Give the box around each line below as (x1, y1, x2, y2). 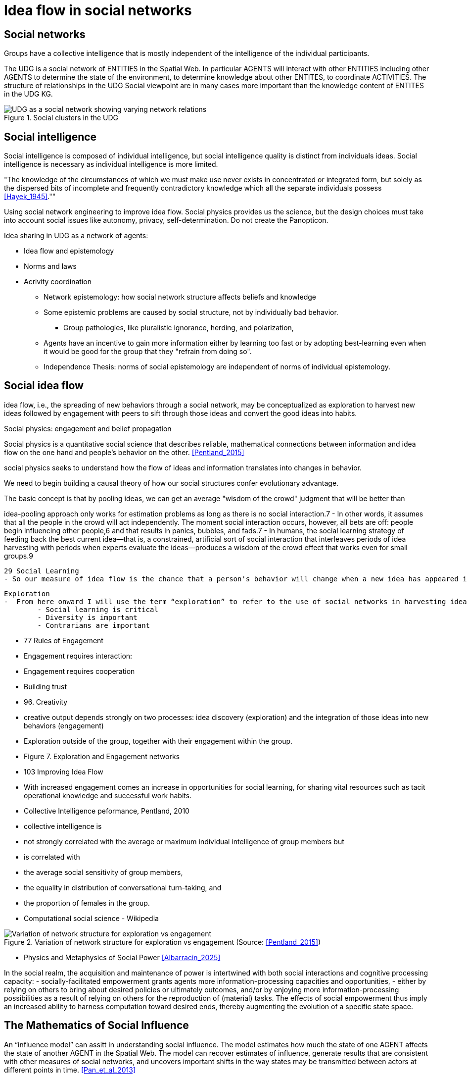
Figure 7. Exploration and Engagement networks (24, 752, 180, 761)
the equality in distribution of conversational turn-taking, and (24, 883, 222, 892)
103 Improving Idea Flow (24, 767, 103, 776)
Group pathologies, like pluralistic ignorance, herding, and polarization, (63, 323, 294, 332)
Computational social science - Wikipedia (24, 914, 159, 923)
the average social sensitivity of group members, (24, 868, 183, 876)
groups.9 (4, 551, 33, 560)
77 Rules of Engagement (24, 636, 103, 645)
